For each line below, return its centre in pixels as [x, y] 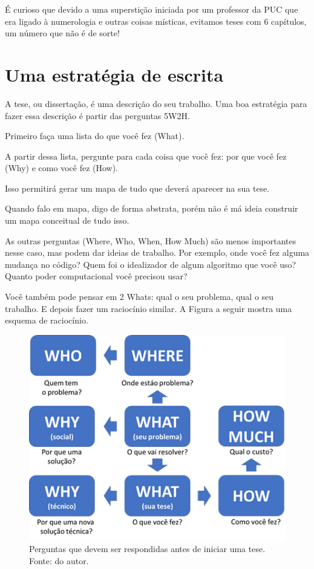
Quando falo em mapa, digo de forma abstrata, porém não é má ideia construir [152, 208]
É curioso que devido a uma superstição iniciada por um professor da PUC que [152, 9]
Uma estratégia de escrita [114, 74]
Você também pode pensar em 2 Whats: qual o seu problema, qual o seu [139, 297]
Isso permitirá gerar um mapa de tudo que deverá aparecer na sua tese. [137, 188]
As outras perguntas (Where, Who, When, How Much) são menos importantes [151, 240]
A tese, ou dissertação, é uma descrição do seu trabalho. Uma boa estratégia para [156, 103]
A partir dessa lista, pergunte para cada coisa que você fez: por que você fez [146, 156]
